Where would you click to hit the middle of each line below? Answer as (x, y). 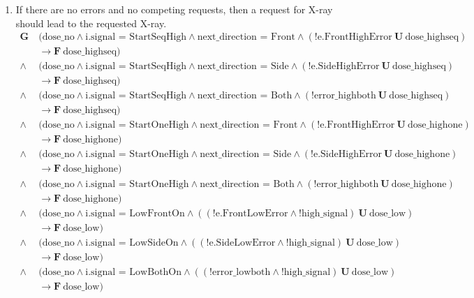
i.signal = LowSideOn (132, 243)
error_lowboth (241, 272)
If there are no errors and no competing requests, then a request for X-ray (174, 9)
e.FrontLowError (252, 213)
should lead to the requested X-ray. (91, 23)
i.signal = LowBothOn (134, 272)
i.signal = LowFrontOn (135, 213)
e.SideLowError (242, 243)
